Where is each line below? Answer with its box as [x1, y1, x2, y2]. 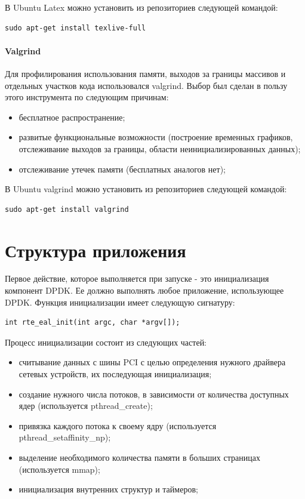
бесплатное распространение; [19, 110, 125, 123]
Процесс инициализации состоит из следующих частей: [5, 335, 207, 348]
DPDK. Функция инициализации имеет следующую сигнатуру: [5, 295, 235, 308]
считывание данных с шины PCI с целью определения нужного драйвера [19, 356, 286, 368]
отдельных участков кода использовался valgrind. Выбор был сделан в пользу [5, 79, 288, 91]
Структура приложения [5, 238, 186, 262]
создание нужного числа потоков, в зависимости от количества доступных [19, 387, 289, 400]
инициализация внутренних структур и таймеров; [19, 483, 198, 495]
